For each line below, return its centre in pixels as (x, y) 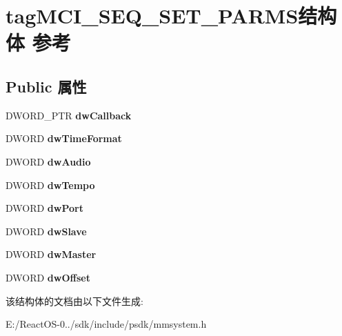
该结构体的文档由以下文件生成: (74, 300)
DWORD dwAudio (48, 161)
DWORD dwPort (44, 208)
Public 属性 (46, 86)
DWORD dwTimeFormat (64, 138)
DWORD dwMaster (51, 254)
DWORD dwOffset (48, 277)
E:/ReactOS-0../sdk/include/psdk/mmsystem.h (106, 324)
